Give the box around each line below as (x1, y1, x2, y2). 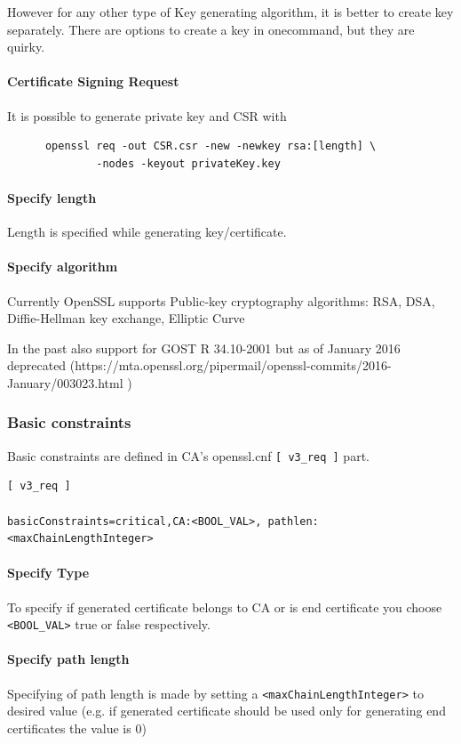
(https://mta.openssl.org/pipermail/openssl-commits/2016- (69, 356, 392, 375)
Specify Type (7, 563, 90, 582)
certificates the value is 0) (7, 718, 147, 737)
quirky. (7, 37, 45, 56)
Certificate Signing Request (7, 72, 179, 91)
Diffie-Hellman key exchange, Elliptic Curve (7, 309, 245, 328)
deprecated (7, 356, 67, 375)
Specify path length (7, 650, 130, 668)
